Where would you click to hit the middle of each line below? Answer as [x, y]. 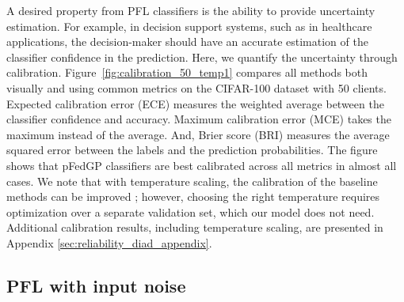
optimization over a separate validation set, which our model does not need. [191, 211]
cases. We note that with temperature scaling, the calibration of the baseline [192, 181]
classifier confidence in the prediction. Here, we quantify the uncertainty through [202, 57]
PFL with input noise [96, 285]
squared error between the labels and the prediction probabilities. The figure [192, 150]
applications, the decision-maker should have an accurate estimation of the [187, 42]
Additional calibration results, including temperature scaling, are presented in [195, 227]
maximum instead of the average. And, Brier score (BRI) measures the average [198, 134]
